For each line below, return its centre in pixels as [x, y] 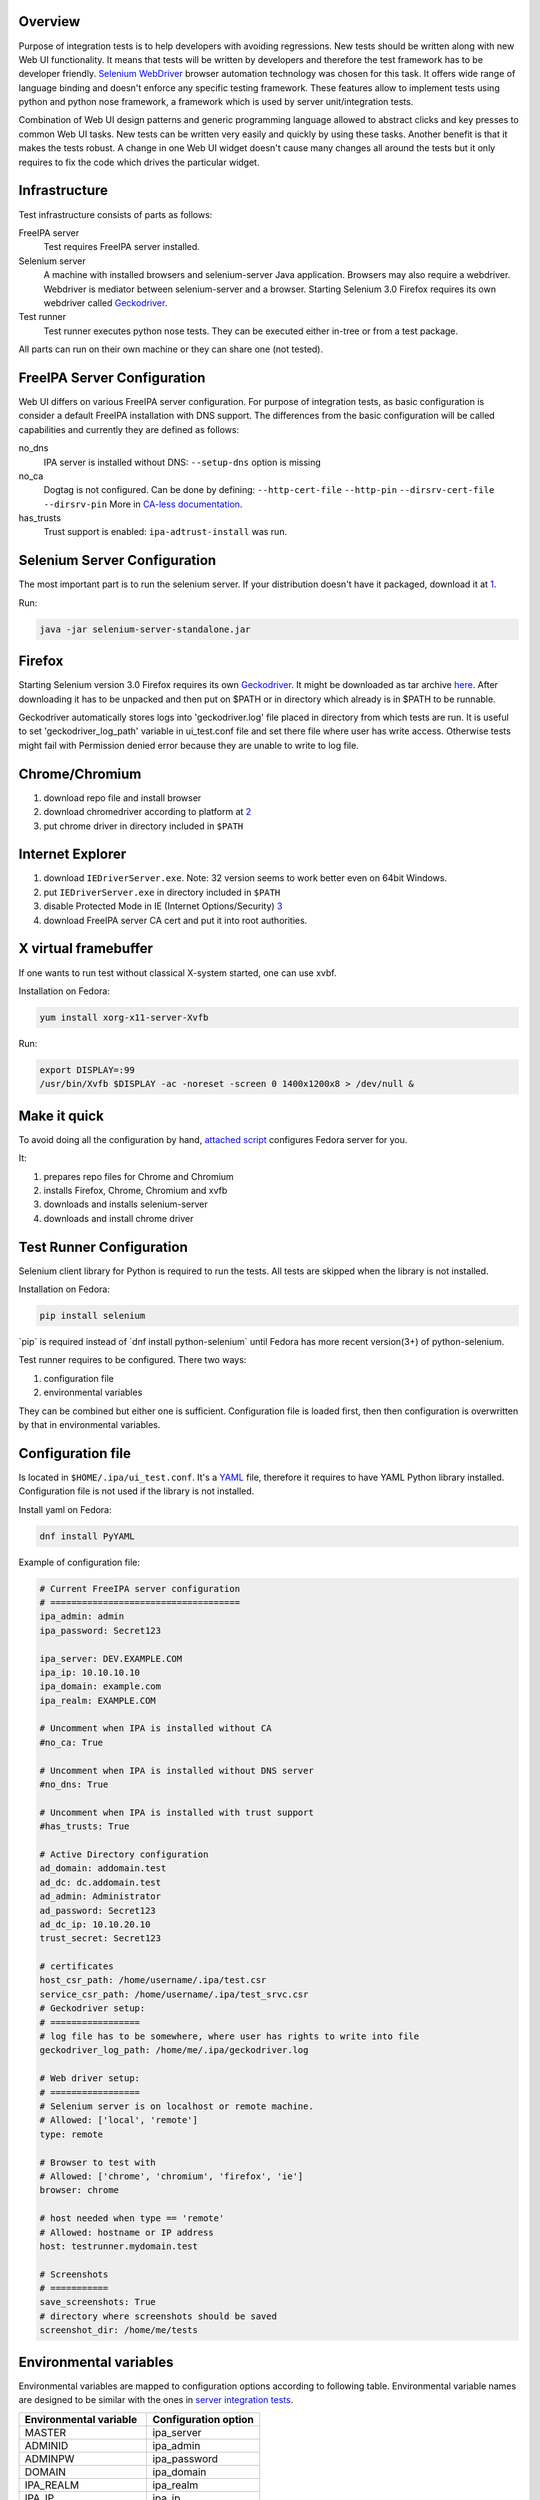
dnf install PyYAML [87, 1536]
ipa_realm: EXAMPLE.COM [98, 1700]
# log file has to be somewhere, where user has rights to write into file [229, 2036]
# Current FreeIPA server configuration [139, 1588]
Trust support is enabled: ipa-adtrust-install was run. [165, 532]
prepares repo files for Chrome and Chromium [138, 1176]
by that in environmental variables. [89, 1424]
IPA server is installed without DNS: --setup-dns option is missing [182, 462]
